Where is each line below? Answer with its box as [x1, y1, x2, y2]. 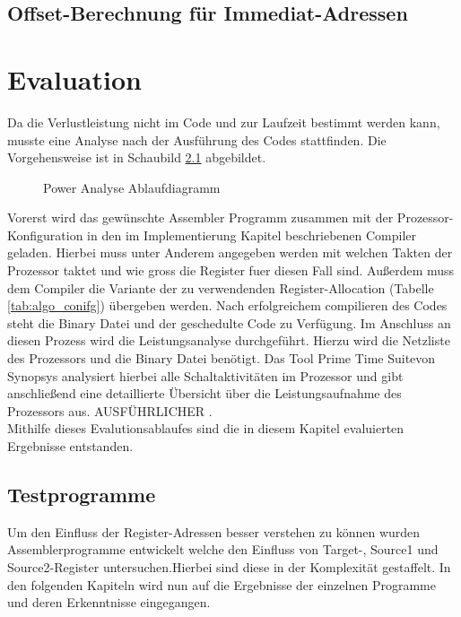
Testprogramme [7, 480, 156, 508]
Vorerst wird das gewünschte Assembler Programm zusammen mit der [7, 208, 394, 227]
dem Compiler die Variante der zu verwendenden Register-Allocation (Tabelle [7, 278, 434, 297]
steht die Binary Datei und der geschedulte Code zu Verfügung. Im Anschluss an [7, 313, 451, 332]
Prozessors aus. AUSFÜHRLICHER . [7, 401, 213, 420]
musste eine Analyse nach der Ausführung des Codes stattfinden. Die [7, 130, 387, 149]
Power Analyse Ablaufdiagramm [43, 178, 221, 196]
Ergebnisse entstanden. [7, 437, 134, 455]
